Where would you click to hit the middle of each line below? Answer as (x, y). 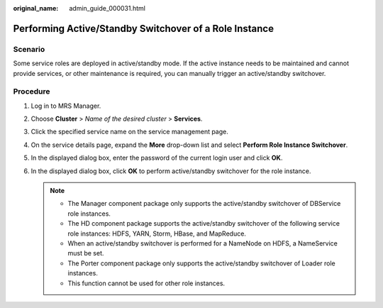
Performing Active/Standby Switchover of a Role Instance (144, 28)
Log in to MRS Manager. (66, 106)
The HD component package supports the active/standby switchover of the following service (204, 224)
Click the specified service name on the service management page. (129, 132)
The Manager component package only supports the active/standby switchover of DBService (204, 204)
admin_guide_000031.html (107, 8)
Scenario (29, 49)
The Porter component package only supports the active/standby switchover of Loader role (202, 263)
